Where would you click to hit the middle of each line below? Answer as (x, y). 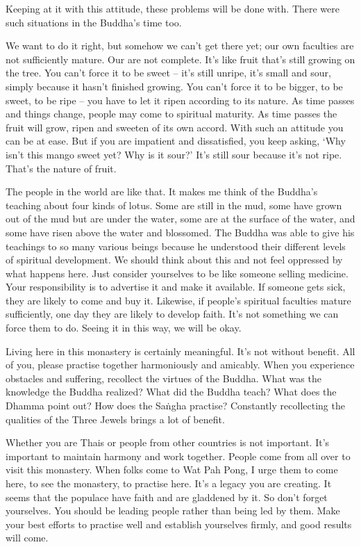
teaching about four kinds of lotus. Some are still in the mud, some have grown (174, 205)
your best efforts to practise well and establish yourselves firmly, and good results (179, 524)
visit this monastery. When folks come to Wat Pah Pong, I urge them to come (172, 470)
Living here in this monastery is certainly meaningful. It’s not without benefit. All (180, 351)
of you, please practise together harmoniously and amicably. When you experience (180, 365)
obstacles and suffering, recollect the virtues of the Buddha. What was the (163, 378)
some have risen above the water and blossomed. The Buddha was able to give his (180, 232)
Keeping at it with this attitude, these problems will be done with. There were (173, 8)
